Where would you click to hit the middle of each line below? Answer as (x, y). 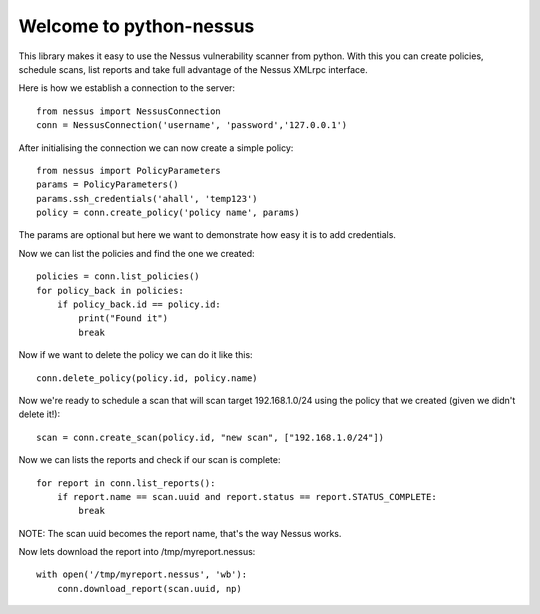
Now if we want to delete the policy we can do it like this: (136, 355)
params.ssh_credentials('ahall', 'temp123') (147, 198)
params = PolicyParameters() (107, 184)
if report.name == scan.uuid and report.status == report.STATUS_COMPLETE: (246, 496)
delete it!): (39, 414)
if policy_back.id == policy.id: (139, 304)
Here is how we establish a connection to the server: (126, 88)
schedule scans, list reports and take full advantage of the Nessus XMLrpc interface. (193, 69)
